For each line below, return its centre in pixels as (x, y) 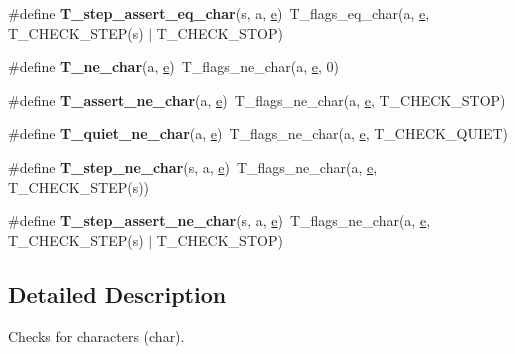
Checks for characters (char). (96, 335)
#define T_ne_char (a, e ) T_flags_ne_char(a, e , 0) (173, 66)
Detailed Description (117, 293)
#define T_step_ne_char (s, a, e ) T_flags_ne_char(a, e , (193, 166)
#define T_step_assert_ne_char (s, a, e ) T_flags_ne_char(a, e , (219, 220)
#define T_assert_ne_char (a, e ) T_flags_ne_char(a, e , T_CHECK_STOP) (257, 99)
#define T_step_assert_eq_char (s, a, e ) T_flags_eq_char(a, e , (219, 13)
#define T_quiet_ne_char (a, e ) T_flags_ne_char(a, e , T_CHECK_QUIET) (258, 133)
